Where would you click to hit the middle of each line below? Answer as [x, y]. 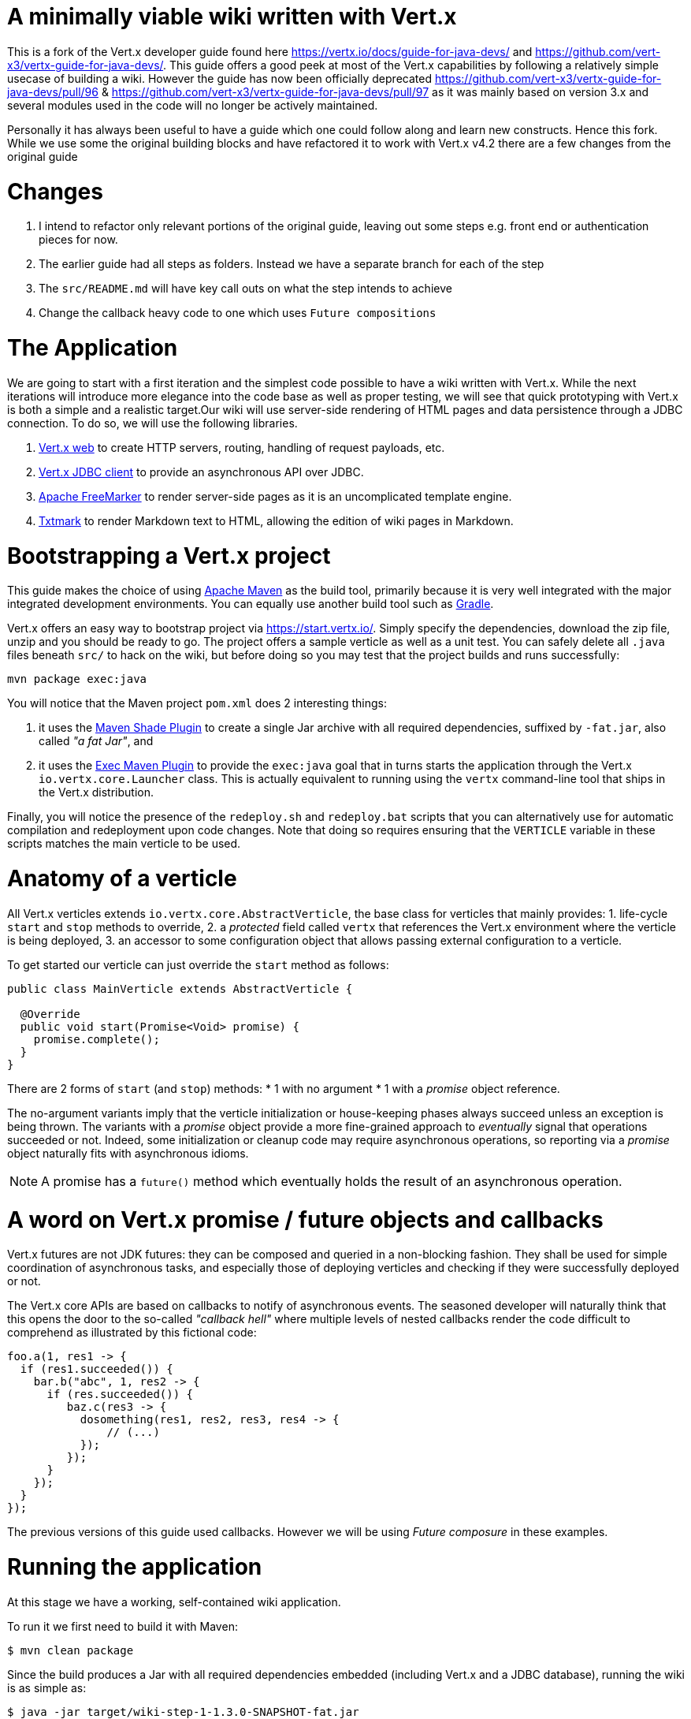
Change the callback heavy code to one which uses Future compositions [238, 313]
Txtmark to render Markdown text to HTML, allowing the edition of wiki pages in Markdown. [276, 520]
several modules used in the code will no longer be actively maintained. [193, 105]
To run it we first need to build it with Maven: [123, 1626]
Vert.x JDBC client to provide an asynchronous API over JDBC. [201, 472]
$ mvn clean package [71, 1650]
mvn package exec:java [77, 679]
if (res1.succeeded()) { [97, 1369]
